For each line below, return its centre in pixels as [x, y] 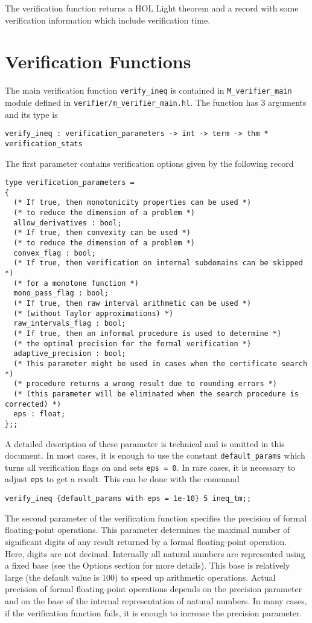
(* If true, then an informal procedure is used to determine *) [148, 333]
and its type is [31, 114]
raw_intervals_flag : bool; [70, 324]
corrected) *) [33, 404]
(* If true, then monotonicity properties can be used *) [132, 203]
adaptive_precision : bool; [70, 354]
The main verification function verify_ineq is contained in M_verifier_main [148, 90]
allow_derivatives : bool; [68, 223]
